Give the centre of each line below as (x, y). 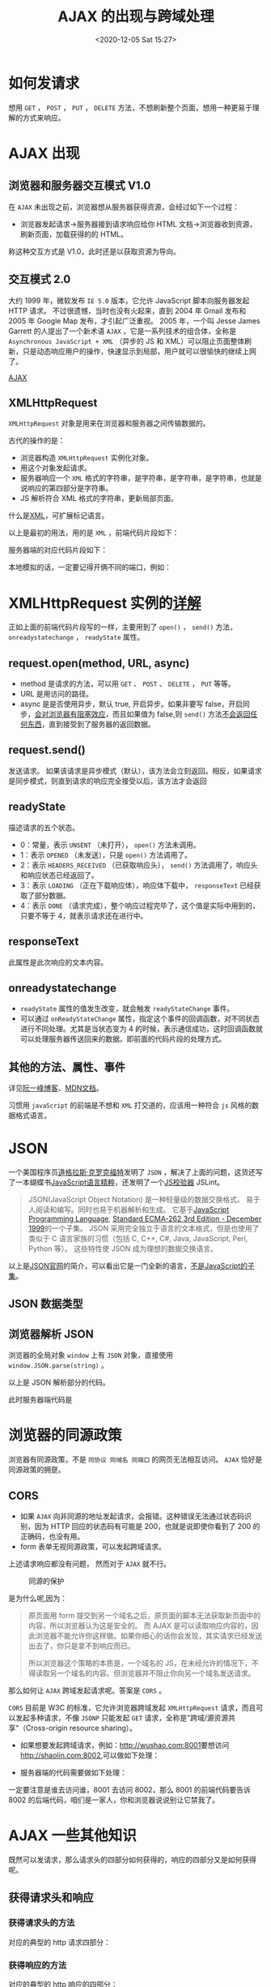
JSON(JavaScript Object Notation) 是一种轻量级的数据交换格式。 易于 (144, 1200)
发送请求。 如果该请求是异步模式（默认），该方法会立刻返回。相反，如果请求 (135, 770)
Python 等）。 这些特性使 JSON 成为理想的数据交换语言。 (123, 1248)
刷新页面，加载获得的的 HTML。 (74, 234)
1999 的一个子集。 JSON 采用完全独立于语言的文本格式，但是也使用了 (144, 1228)
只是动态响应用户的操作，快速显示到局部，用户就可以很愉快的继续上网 (139, 351)
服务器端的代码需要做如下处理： (73, 1773)
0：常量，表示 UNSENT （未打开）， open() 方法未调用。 (110, 845)
